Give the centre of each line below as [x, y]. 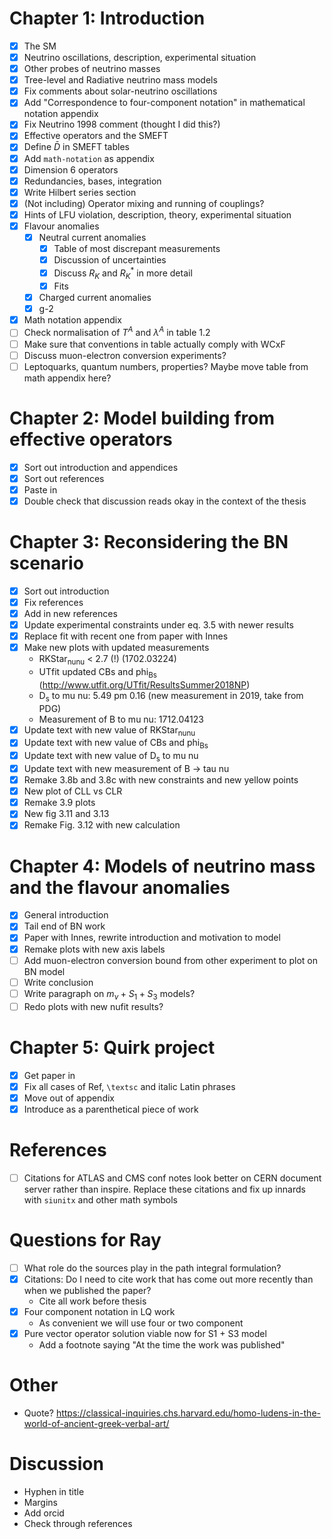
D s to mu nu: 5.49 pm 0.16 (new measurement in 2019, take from [171, 696]
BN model [44, 971]
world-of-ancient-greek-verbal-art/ [96, 1423]
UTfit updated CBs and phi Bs [97, 673]
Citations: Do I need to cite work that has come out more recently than [168, 1279]
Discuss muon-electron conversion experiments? [125, 355]
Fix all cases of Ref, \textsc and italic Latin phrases [129, 1086]
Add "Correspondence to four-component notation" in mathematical [164, 103]
